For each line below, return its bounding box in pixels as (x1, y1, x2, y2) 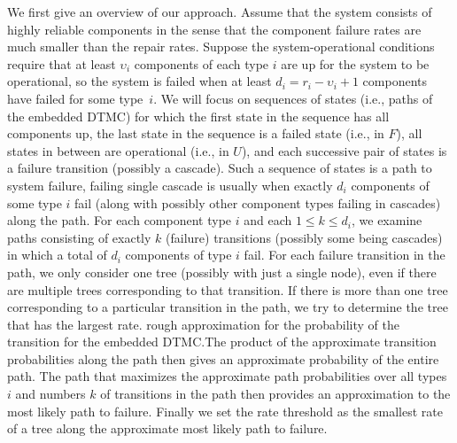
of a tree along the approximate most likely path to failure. (7, 419, 328, 438)
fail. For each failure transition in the (244, 245, 445, 264)
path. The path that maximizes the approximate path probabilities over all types (7, 367, 447, 385)
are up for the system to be (281, 54, 430, 73)
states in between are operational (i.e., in (7, 141, 229, 159)
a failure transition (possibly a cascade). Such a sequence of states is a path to (7, 159, 432, 177)
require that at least (7, 54, 116, 73)
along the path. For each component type (7, 211, 232, 229)
